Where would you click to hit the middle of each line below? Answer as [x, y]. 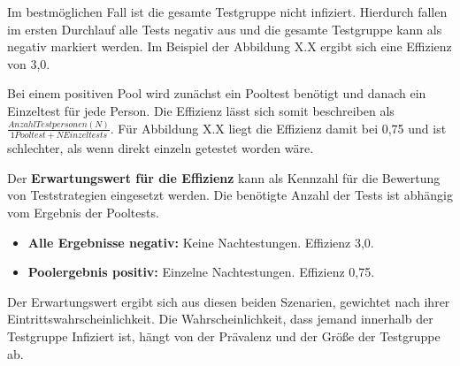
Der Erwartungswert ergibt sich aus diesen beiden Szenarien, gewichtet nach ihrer [229, 301]
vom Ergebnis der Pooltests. [83, 212]
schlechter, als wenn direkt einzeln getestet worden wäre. [161, 148]
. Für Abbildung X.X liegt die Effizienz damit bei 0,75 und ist [278, 128]
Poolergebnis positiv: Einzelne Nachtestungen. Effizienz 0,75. [201, 272]
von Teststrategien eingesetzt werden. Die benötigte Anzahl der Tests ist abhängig [230, 195]
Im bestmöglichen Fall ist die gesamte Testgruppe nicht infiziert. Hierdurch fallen [227, 11]
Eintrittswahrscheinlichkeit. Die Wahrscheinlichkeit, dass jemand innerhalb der [220, 319]
